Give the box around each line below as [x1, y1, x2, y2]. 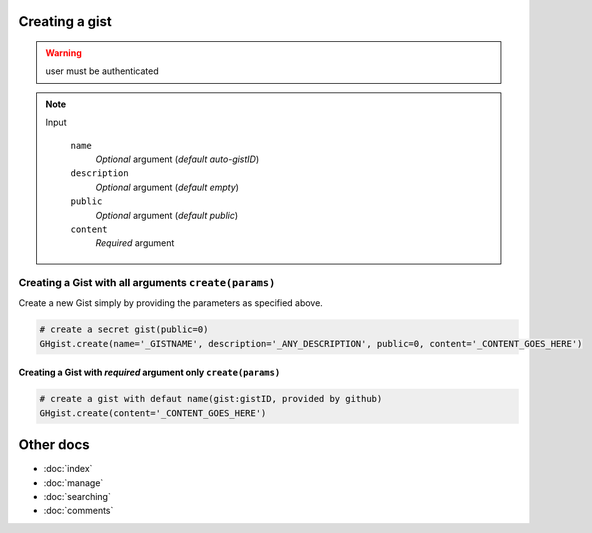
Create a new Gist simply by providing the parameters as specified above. [18, 297, 324, 309]
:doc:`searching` [43, 491, 112, 503]
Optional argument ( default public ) [95, 209, 239, 221]
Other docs [18, 436, 90, 454]
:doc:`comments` [43, 505, 114, 517]
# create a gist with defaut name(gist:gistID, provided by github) [39, 393, 383, 405]
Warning [45, 47, 82, 59]
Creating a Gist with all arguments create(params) [18, 276, 276, 290]
